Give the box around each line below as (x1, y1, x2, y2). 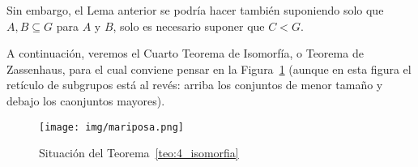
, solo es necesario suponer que (113, 17, 265, 34)
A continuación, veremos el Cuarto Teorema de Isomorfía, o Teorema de (6, 45, 364, 62)
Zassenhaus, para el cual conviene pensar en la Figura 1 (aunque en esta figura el (6, 60, 412, 77)
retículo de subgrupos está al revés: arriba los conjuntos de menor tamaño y (6, 76, 383, 93)
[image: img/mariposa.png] (39, 121, 184, 133)
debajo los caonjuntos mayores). (6, 92, 165, 109)
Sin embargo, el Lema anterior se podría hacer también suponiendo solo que (6, 2, 384, 18)
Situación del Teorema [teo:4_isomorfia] (39, 144, 239, 161)
